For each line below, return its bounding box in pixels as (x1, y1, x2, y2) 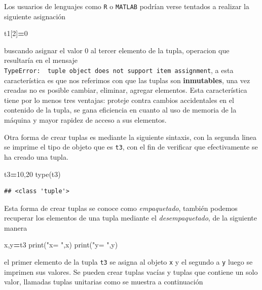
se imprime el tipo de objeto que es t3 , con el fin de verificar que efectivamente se (4, 141, 258, 152)
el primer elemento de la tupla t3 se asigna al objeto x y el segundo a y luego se (4, 257, 253, 267)
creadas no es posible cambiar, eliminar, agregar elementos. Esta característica (4, 85, 247, 95)
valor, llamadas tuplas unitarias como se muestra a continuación (4, 276, 203, 287)
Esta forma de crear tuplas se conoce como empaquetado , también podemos (4, 202, 238, 213)
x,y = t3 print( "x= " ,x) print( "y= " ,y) (4, 239, 118, 250)
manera (4, 222, 27, 233)
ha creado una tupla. (4, 151, 68, 162)
